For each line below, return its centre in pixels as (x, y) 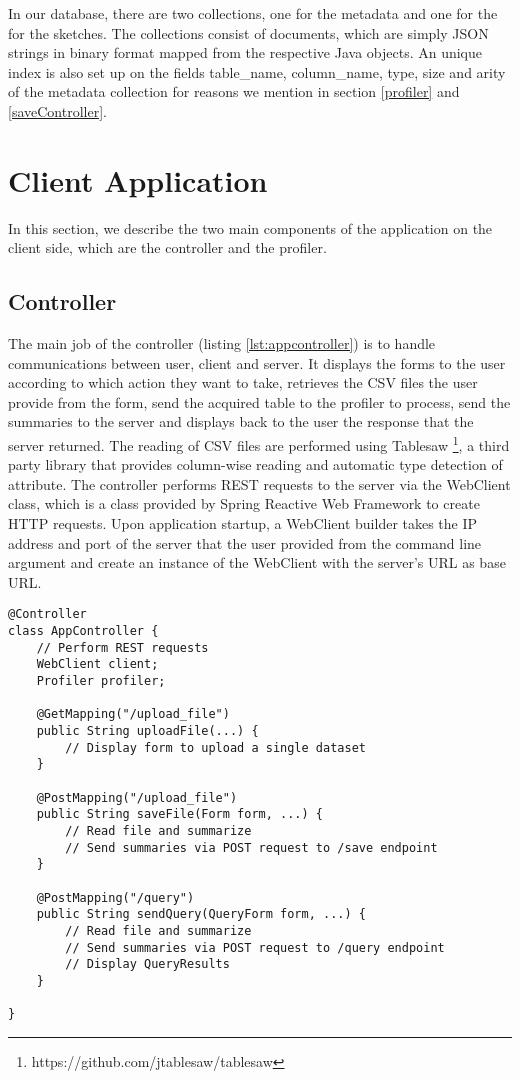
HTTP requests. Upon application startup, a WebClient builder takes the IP (243, 523)
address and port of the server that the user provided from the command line (245, 542)
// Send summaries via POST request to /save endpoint (251, 847)
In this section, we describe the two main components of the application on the (250, 227)
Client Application (138, 179)
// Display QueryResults (147, 964)
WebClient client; (97, 664)
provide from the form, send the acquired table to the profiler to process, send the (259, 401)
